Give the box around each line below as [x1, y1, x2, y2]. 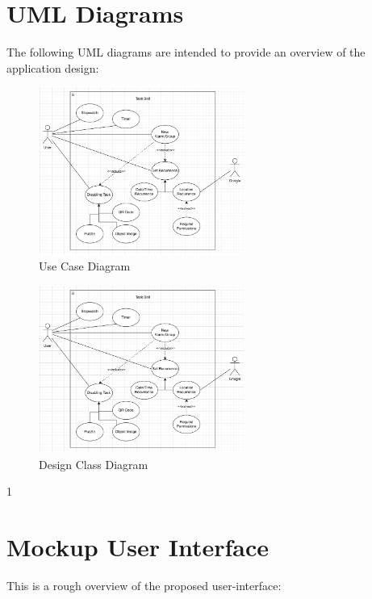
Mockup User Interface [6, 530, 270, 563]
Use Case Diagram [39, 258, 131, 274]
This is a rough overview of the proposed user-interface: [6, 576, 282, 593]
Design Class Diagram [39, 455, 148, 472]
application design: [6, 59, 99, 76]
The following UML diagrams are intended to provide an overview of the [6, 44, 366, 61]
